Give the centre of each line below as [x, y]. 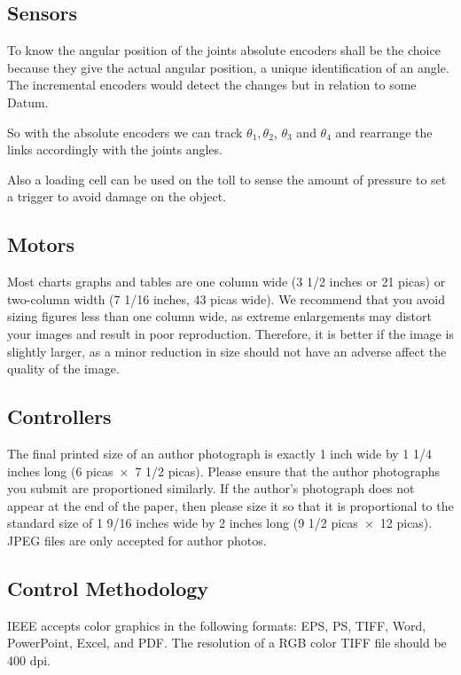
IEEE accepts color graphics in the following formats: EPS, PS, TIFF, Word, [217, 625]
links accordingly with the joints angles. [115, 149]
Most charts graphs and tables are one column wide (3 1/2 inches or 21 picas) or [227, 282]
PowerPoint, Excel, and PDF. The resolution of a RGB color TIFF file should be [227, 643]
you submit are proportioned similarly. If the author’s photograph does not [211, 488]
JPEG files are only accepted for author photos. [137, 540]
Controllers [59, 416]
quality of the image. [63, 369]
